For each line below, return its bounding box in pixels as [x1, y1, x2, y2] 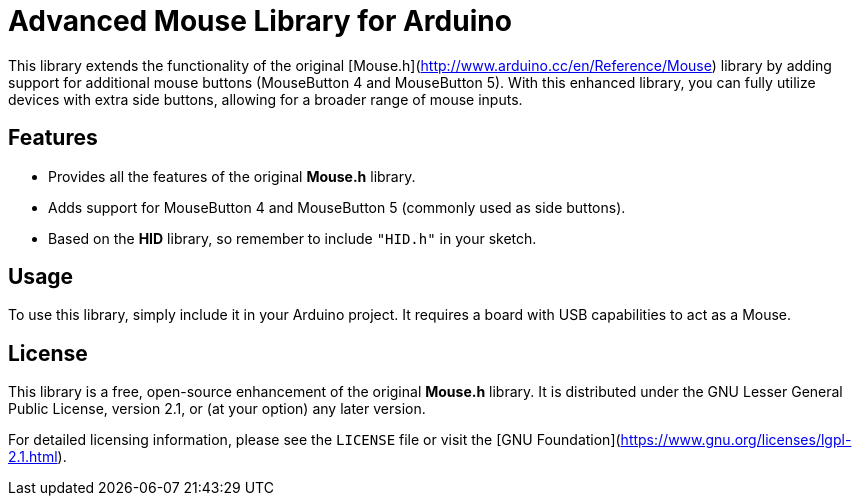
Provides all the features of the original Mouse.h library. [48, 167, 416, 185]
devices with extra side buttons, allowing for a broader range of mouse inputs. [8, 90, 523, 108]
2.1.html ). [8, 448, 67, 466]
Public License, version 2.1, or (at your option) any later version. [8, 400, 426, 418]
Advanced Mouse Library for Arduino [8, 4, 512, 38]
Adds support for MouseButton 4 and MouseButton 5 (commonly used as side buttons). [48, 198, 626, 216]
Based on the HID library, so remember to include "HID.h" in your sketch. [48, 229, 537, 247]
